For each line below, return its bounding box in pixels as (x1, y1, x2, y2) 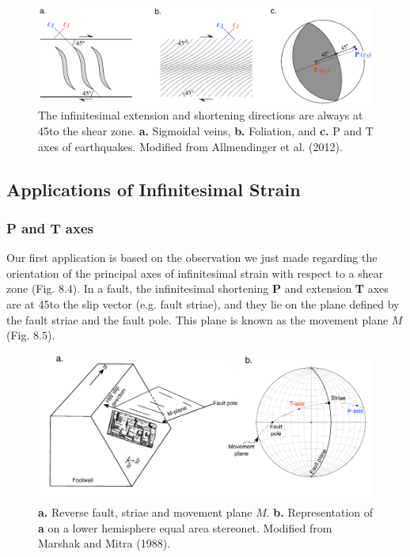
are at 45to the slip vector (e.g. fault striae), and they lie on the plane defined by (6, 295, 400, 312)
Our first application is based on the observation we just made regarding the (6, 249, 378, 266)
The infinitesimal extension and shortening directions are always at (38, 107, 363, 123)
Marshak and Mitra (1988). (38, 535, 171, 551)
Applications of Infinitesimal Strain (6, 176, 301, 201)
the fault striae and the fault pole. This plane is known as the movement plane (6, 311, 389, 328)
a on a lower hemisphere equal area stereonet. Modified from (38, 519, 332, 536)
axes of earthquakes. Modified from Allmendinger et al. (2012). (38, 138, 343, 154)
